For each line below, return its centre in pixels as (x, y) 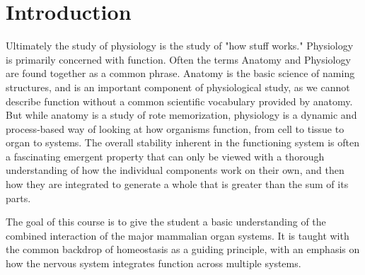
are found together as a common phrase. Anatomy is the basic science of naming (180, 73)
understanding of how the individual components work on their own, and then (175, 170)
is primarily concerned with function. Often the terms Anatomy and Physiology (178, 59)
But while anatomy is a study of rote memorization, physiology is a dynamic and (181, 115)
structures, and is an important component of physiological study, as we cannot (178, 87)
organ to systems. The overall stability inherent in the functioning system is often (182, 142)
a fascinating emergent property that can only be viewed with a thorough (165, 156)
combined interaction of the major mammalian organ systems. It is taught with (178, 235)
